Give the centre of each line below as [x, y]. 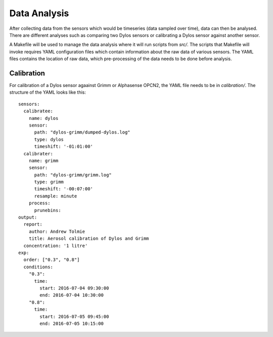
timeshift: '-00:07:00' [64, 189]
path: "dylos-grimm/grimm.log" [73, 175]
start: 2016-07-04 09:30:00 [74, 288]
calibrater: [38, 154]
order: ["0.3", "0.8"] [52, 260]
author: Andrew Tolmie [57, 231]
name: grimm [43, 160]
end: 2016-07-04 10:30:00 [72, 295]
